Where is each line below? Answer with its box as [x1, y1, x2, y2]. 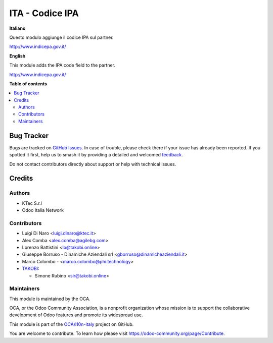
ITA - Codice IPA [9, 8, 79, 19]
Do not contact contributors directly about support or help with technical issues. [9, 161, 176, 167]
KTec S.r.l [22, 200, 42, 206]
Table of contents [9, 81, 48, 87]
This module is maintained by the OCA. [9, 296, 90, 302]
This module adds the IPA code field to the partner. [9, 62, 116, 68]
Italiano [9, 25, 26, 31]
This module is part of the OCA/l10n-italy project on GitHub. [9, 321, 134, 327]
